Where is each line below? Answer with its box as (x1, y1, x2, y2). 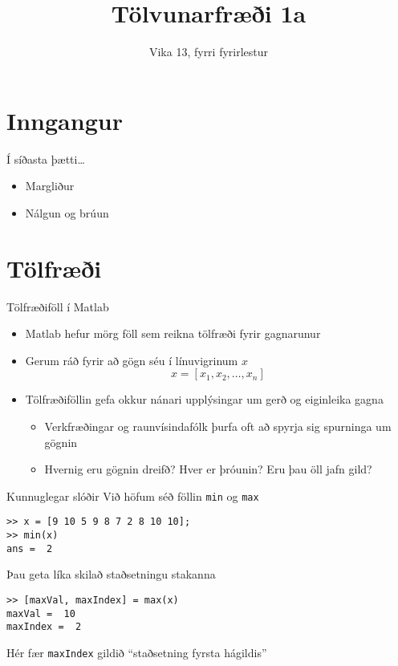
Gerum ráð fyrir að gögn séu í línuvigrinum (25, 351, 238, 368)
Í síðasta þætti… (6, 150, 85, 167)
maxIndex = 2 (6, 621, 82, 633)
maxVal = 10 (6, 607, 75, 619)
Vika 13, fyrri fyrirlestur (148, 43, 269, 60)
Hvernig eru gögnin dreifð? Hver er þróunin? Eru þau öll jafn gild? (44, 461, 372, 477)
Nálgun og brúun (25, 204, 109, 221)
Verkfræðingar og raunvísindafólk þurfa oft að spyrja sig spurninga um (44, 417, 392, 434)
